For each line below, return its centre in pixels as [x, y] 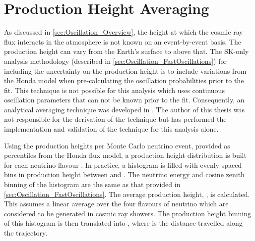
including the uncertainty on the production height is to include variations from [125, 71]
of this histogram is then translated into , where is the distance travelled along [123, 223]
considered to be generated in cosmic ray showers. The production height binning [127, 213]
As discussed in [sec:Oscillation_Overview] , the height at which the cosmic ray [124, 32]
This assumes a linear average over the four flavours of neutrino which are [116, 204]
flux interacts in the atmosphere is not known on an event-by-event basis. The [123, 41]
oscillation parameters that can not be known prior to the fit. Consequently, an [124, 100]
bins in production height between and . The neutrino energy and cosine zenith [124, 174]
